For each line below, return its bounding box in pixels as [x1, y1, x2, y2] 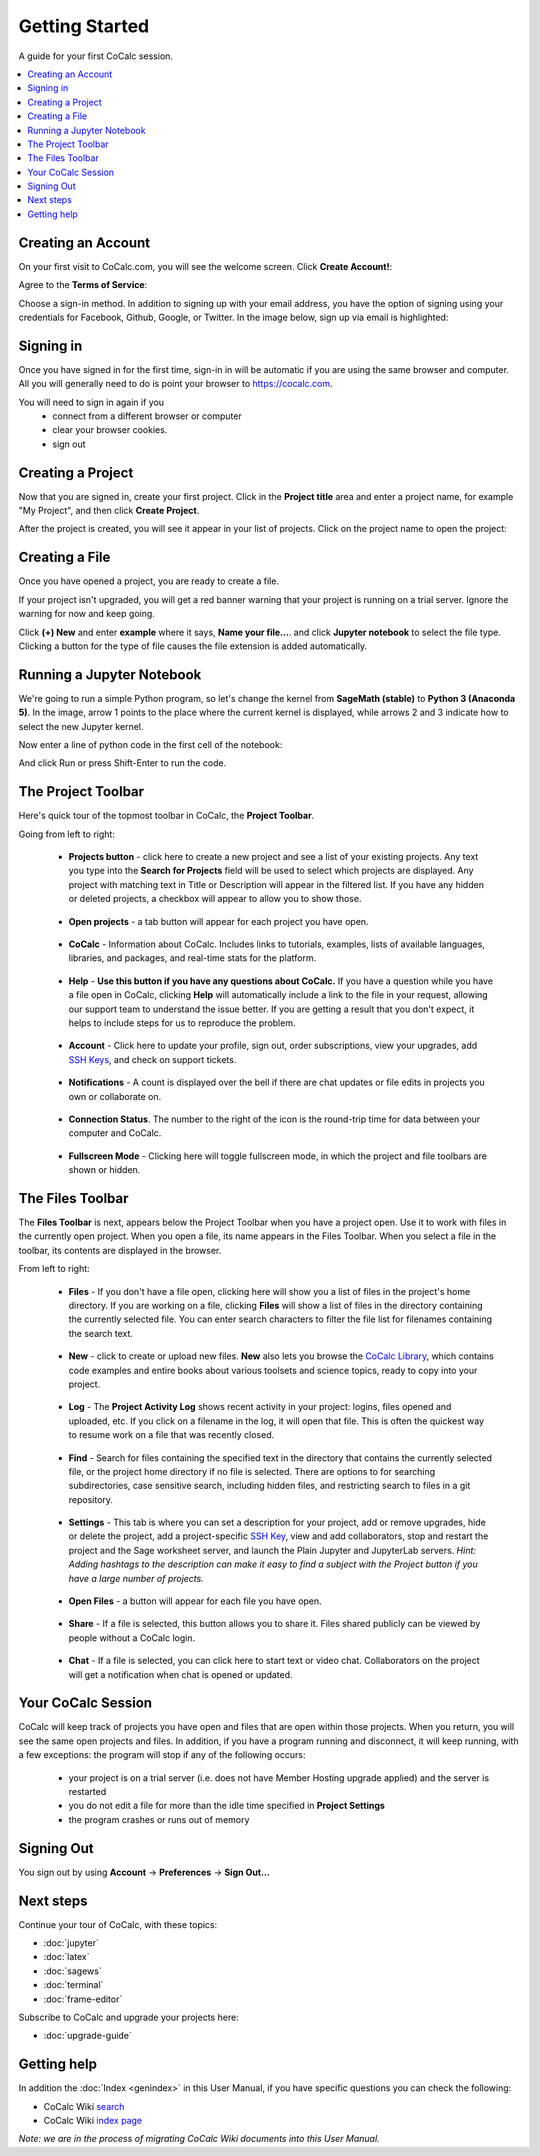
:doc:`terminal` [43, 1979, 104, 1991]
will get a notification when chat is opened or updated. [68, 1668, 294, 1680]
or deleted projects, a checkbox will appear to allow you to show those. [68, 893, 362, 905]
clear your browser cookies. [52, 424, 168, 436]
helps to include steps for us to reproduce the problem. [68, 1017, 296, 1029]
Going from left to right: [18, 828, 115, 840]
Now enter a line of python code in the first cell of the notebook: [18, 739, 283, 751]
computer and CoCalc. [68, 1127, 162, 1139]
